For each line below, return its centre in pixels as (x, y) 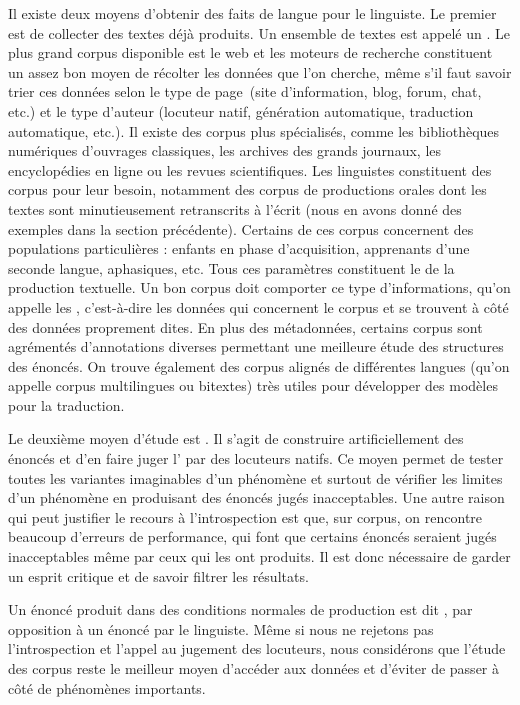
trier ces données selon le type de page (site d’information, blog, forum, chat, (245, 91)
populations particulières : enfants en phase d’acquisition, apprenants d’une (239, 248)
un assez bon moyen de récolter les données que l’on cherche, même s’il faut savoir (260, 71)
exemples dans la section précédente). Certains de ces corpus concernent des (241, 228)
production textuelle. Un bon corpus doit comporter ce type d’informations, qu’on (259, 287)
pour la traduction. (66, 404)
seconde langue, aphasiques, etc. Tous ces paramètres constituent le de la (231, 267)
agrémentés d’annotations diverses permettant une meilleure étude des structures (256, 346)
